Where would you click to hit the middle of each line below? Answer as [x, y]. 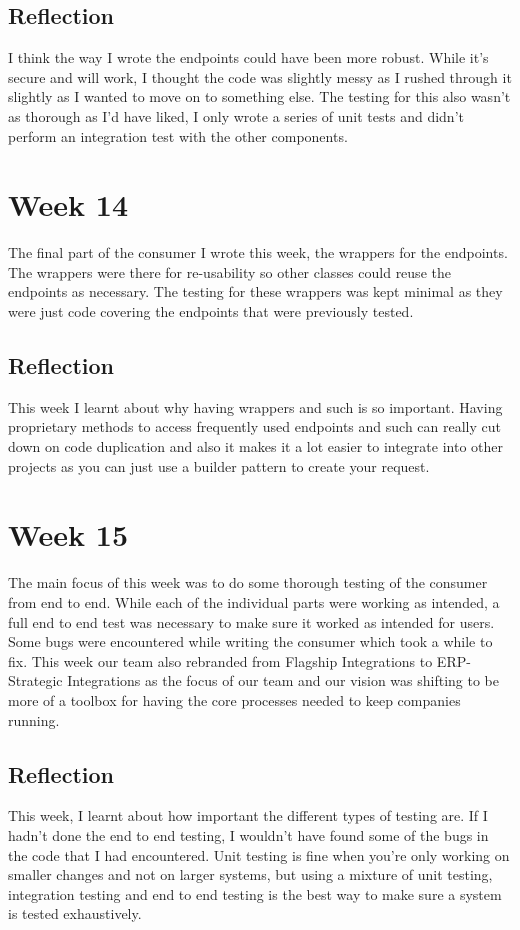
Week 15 [68, 534]
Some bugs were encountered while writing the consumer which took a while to [250, 641]
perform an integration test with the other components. [178, 135]
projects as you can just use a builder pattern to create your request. [219, 465]
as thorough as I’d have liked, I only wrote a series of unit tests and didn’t [236, 115]
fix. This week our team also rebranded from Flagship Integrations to [220, 660]
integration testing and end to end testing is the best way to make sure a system [255, 893]
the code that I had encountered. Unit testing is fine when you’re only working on [259, 854]
